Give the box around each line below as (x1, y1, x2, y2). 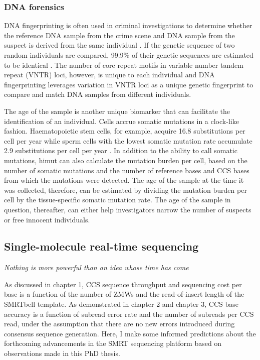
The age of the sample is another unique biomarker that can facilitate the (4, 105, 230, 116)
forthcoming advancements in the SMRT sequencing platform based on (4, 338, 222, 348)
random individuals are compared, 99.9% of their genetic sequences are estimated (4, 50, 253, 60)
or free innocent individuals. (4, 214, 90, 224)
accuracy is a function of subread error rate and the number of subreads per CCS (4, 308, 254, 319)
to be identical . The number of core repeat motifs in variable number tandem (4, 59, 243, 70)
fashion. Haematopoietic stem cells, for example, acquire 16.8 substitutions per (4, 126, 245, 136)
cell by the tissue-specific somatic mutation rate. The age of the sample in (4, 194, 231, 205)
